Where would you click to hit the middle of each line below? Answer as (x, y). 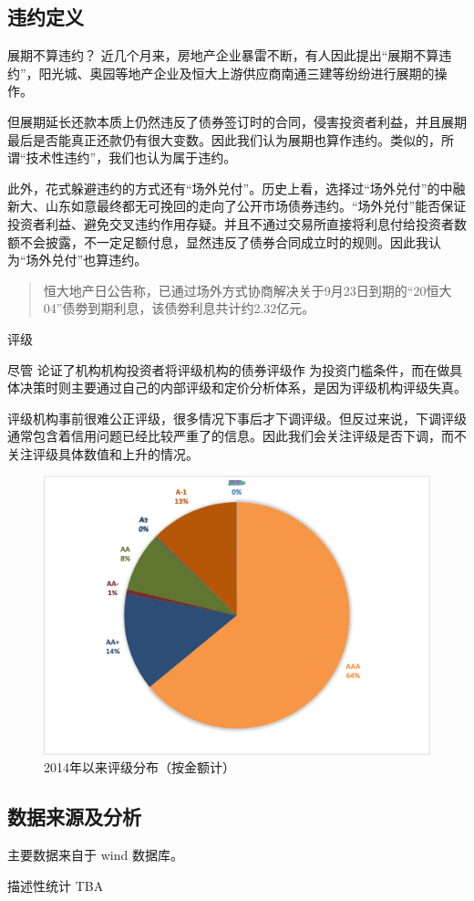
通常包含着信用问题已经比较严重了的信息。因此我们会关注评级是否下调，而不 (237, 436)
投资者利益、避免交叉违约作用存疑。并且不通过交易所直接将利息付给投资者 (231, 223)
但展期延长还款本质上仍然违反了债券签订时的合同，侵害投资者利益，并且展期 (237, 121)
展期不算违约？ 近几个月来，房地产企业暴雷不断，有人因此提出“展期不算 (223, 55)
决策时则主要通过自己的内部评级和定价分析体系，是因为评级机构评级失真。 (243, 388)
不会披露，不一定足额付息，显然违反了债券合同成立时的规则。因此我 (224, 241)
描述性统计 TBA (56, 885)
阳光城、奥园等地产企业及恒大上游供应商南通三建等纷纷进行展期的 (237, 73)
